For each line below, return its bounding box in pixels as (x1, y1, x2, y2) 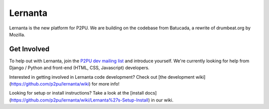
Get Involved (9, 45, 50, 53)
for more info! (91, 81, 120, 87)
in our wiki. (151, 97, 174, 103)
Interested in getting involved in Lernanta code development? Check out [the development (9, 74, 195, 80)
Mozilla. (9, 31, 25, 37)
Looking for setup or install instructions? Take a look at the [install (9, 90, 144, 96)
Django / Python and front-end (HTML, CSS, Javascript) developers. (9, 65, 149, 71)
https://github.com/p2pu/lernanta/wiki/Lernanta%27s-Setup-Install (10, 97, 149, 103)
